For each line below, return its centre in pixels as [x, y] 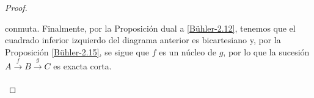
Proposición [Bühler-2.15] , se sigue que [77, 51]
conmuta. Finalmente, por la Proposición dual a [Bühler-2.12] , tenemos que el [150, 28]
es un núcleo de [188, 51]
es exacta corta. [82, 66]
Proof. [16, 7]
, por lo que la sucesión [266, 51]
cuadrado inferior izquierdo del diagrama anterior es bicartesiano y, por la [143, 40]
